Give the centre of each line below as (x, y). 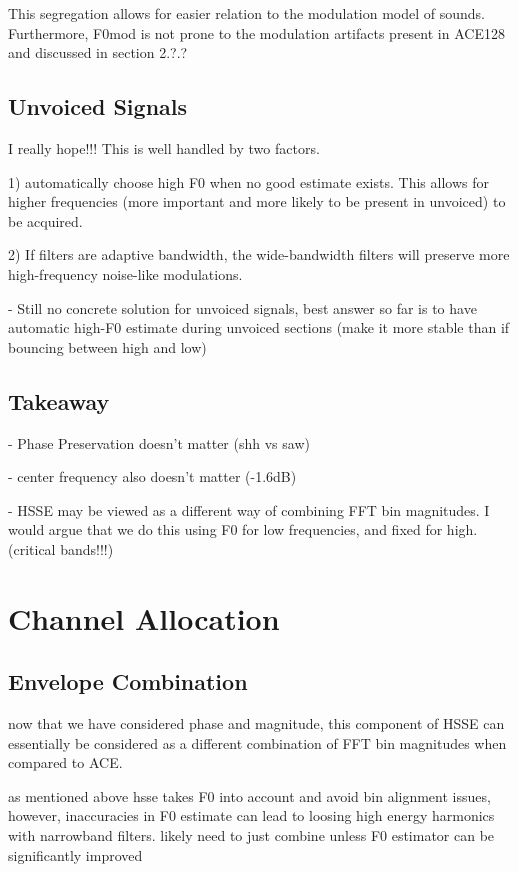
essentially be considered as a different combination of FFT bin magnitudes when (257, 742)
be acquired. (45, 220)
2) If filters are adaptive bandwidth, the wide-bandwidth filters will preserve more (259, 254)
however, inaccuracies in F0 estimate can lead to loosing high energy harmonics (251, 815)
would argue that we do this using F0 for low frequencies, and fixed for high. (243, 529)
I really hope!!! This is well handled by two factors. (164, 147)
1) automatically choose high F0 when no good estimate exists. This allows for (248, 181)
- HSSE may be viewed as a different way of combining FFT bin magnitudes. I (249, 509)
